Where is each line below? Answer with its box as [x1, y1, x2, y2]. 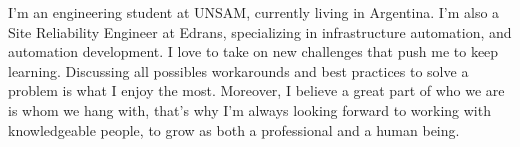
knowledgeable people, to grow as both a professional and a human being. [8, 119, 460, 140]
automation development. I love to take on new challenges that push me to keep [8, 41, 499, 62]
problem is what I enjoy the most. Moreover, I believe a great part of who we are [8, 80, 505, 101]
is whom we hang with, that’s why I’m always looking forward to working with [8, 99, 491, 120]
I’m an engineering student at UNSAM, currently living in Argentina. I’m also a [8, 2, 500, 22]
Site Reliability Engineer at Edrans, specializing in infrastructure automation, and [8, 21, 512, 42]
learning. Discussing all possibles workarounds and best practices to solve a [8, 60, 469, 81]
